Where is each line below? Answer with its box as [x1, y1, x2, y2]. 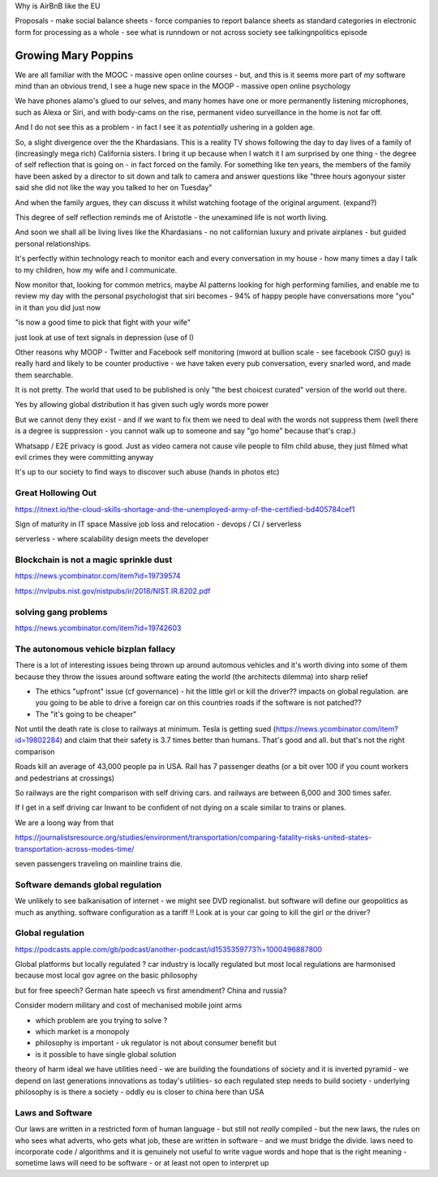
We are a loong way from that [15, 818, 114, 827]
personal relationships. [15, 238, 92, 248]
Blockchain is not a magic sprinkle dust [15, 554, 173, 565]
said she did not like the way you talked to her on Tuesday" [15, 183, 213, 192]
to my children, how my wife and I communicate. [15, 264, 178, 275]
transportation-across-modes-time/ [15, 844, 135, 853]
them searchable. [15, 370, 74, 380]
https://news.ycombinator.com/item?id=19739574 [15, 571, 182, 581]
